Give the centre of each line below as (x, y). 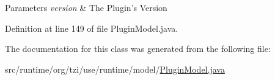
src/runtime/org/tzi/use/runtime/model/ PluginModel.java (115, 69)
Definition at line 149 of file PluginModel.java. (92, 28)
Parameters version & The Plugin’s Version (86, 7)
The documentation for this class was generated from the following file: (138, 49)
